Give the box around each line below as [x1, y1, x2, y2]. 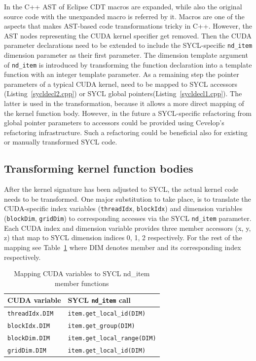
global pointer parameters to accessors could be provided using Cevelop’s [4, 117, 224, 128]
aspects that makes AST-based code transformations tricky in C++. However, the [4, 21, 253, 31]
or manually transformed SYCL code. [4, 137, 117, 147]
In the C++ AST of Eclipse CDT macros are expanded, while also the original [4, 1, 242, 11]
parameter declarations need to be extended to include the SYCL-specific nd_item [4, 40, 253, 50]
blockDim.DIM [7, 335, 50, 342]
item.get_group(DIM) [68, 323, 135, 330]
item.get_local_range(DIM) [68, 335, 156, 342]
